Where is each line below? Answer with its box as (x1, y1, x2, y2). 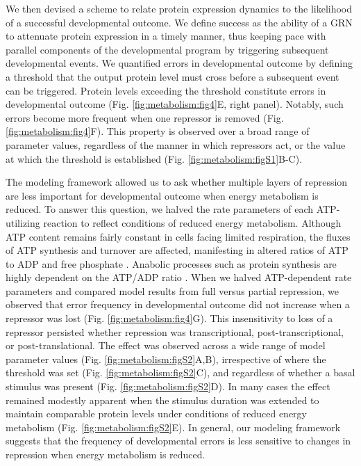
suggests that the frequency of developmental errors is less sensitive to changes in (6, 433, 351, 448)
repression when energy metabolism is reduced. (6, 447, 205, 461)
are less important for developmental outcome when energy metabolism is (6, 188, 319, 202)
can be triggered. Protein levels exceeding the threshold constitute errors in (6, 83, 326, 97)
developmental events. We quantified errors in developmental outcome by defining (6, 56, 353, 70)
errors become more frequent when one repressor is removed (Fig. (6, 110, 284, 124)
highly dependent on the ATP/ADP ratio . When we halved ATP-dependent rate (6, 270, 352, 284)
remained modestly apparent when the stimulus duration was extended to (6, 392, 319, 407)
